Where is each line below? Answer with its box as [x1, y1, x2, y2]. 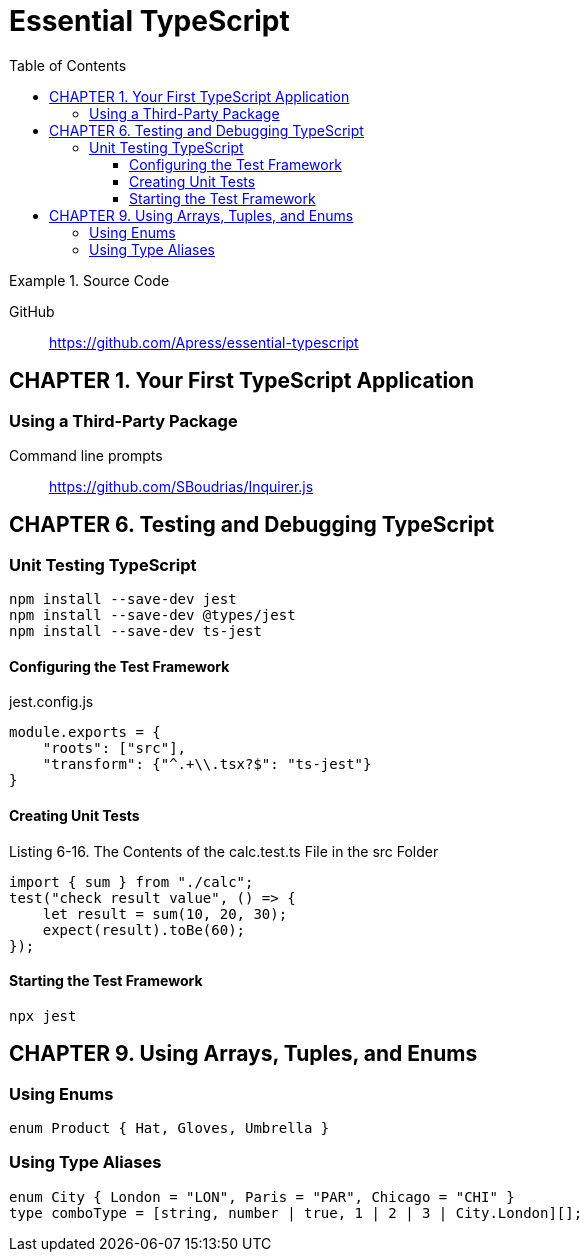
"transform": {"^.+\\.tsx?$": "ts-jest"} [42, 756, 372, 773]
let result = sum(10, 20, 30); [42, 905, 288, 922]
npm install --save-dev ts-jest [9, 623, 262, 640]
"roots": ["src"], [42, 740, 187, 757]
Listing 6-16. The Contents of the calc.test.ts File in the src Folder [9, 842, 439, 860]
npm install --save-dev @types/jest [9, 607, 296, 624]
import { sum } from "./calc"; [9, 873, 254, 890]
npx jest [9, 1007, 77, 1024]
